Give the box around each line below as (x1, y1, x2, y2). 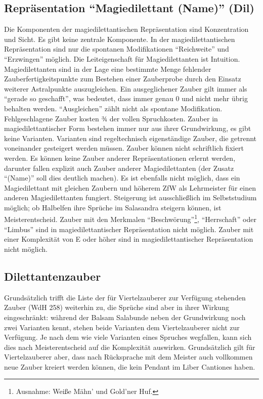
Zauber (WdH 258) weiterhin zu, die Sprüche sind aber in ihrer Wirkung (4, 302, 229, 313)
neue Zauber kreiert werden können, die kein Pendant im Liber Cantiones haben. (4, 361, 255, 372)
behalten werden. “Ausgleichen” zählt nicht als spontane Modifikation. (4, 103, 223, 113)
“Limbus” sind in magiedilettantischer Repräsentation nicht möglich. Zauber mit (4, 224, 254, 234)
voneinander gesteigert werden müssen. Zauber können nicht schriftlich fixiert (4, 143, 244, 153)
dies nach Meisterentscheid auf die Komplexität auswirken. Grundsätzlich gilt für (4, 341, 255, 352)
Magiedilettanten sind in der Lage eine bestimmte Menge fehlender (4, 63, 211, 74)
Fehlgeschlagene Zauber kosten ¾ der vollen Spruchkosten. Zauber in (4, 113, 218, 123)
